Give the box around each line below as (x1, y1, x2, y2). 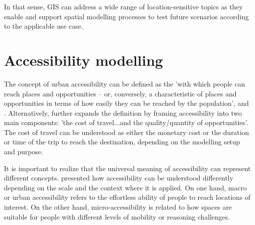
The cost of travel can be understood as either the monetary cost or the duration (4, 127, 249, 137)
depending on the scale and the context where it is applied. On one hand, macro (4, 182, 247, 192)
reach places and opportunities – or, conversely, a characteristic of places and (4, 88, 237, 98)
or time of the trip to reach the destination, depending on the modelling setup (4, 136, 240, 147)
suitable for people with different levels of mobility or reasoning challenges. (4, 211, 230, 222)
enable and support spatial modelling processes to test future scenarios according (4, 11, 249, 21)
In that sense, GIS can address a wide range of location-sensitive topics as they (4, 1, 243, 11)
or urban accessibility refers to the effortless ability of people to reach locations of (4, 192, 251, 202)
